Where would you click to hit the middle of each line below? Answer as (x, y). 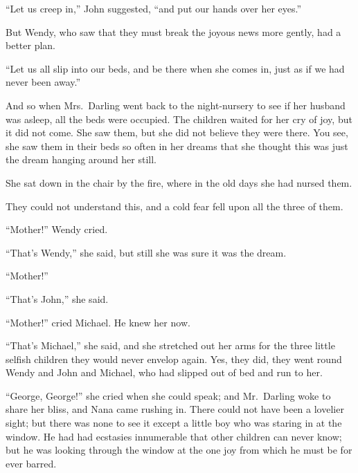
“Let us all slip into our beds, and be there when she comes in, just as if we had (175, 68)
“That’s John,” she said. (57, 298)
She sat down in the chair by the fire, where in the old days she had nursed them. (179, 182)
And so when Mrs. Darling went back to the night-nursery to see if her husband (176, 105)
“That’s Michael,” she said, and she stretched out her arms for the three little (170, 345)
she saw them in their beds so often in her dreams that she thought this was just (177, 146)
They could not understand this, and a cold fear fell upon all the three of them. (174, 206)
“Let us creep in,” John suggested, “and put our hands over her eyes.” (154, 8)
